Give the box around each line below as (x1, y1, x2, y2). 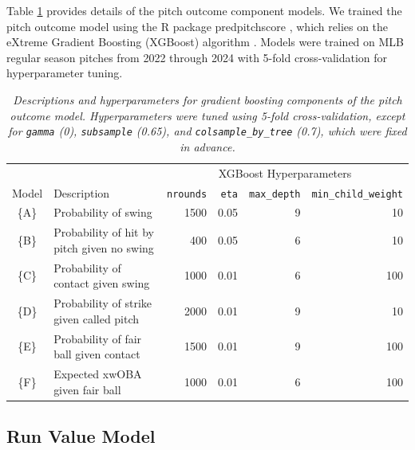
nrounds (166, 188, 207, 200)
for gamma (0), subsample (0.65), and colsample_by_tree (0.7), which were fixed (8, 123, 407, 139)
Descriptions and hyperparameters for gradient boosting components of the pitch (13, 91, 402, 108)
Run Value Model (6, 424, 156, 448)
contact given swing (53, 275, 150, 292)
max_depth (249, 188, 301, 200)
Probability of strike (53, 295, 152, 311)
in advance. (180, 138, 235, 155)
